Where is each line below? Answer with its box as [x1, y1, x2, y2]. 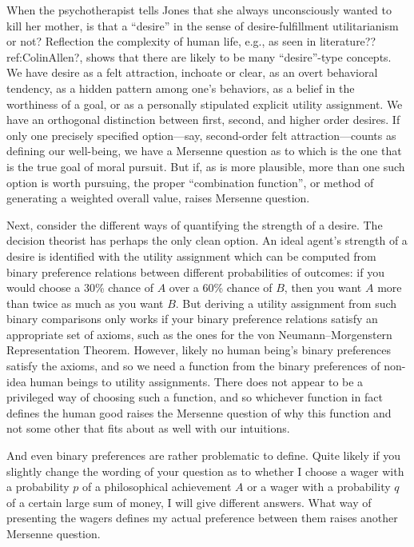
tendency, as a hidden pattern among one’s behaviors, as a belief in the [6, 79, 355, 96]
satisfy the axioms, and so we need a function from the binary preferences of [6, 357, 380, 374]
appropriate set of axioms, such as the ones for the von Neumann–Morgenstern [6, 325, 392, 342]
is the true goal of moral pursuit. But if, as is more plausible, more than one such [6, 158, 405, 174]
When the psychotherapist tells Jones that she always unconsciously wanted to [6, 2, 392, 18]
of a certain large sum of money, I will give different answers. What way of [6, 493, 372, 510]
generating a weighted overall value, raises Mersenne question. [6, 190, 310, 206]
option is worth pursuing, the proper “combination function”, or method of [6, 174, 374, 190]
